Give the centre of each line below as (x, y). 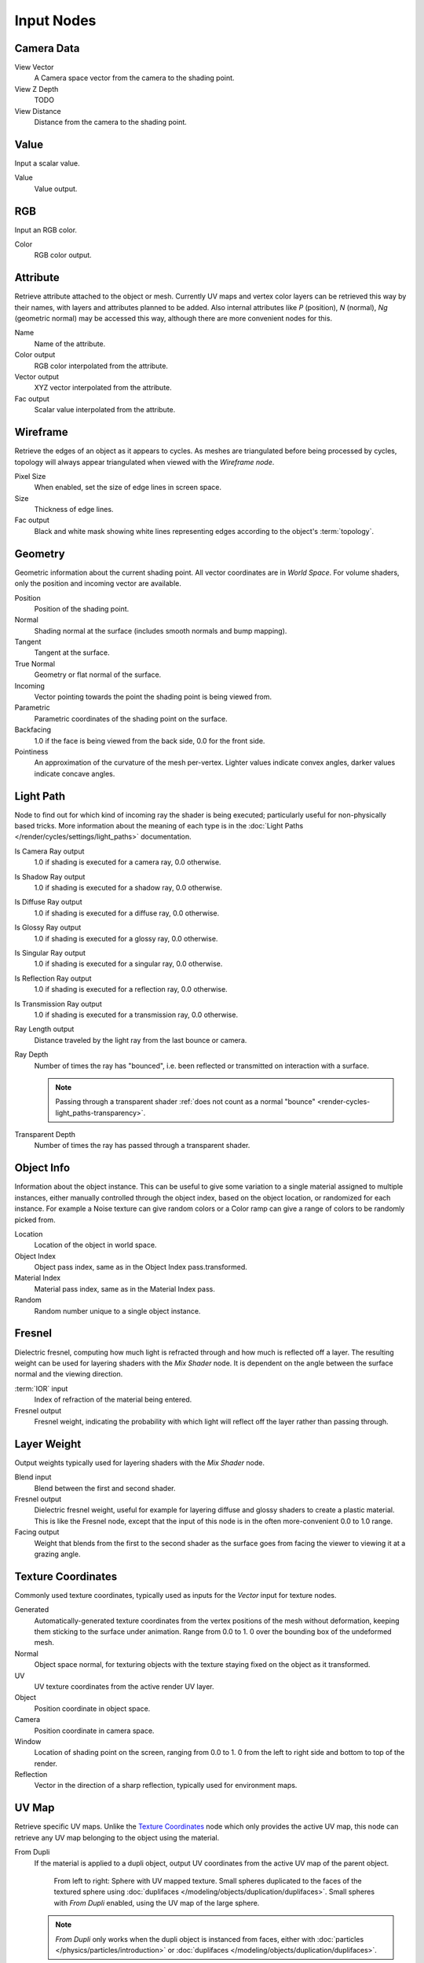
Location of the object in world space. (95, 1245)
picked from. (35, 1219)
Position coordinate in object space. (92, 1709)
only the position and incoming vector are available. (98, 583)
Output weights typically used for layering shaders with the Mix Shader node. (139, 1462)
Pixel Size (30, 476)
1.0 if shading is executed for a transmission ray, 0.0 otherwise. (136, 1014)
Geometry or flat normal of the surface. (98, 674)
